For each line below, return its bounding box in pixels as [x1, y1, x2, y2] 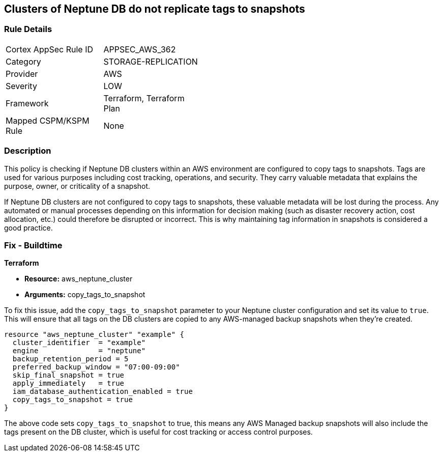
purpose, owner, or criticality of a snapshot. [4, 181, 151, 190]
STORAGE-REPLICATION [103, 56, 198, 67]
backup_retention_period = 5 [12, 355, 129, 363]
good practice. [4, 223, 53, 232]
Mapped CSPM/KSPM [6, 115, 90, 126]
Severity [6, 80, 37, 91]
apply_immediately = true [12, 379, 125, 388]
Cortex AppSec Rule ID [6, 44, 94, 54]
